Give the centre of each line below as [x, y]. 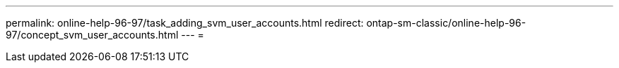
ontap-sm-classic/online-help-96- [446, 23]
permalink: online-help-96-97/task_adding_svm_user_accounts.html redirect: [185, 23]
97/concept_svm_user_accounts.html [92, 35]
